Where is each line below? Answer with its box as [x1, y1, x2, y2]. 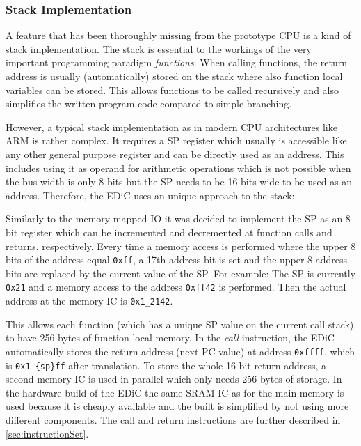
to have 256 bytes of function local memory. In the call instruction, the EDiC [6, 330, 335, 345]
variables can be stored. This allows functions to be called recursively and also [6, 82, 339, 97]
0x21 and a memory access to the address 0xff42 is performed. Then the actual [6, 279, 346, 294]
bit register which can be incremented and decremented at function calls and [6, 224, 332, 239]
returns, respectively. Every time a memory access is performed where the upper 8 [6, 238, 356, 253]
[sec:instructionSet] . [6, 426, 89, 440]
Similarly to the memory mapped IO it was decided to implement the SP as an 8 [6, 211, 351, 226]
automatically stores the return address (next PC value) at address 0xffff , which [6, 344, 355, 358]
